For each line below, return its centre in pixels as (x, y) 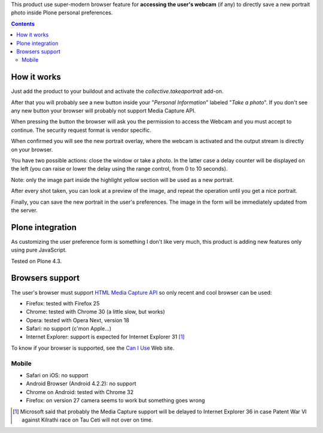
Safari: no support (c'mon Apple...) (69, 329)
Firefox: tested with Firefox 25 (63, 303)
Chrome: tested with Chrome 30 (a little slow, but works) (96, 312)
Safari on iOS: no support (57, 376)
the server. (25, 210)
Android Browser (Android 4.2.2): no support (81, 384)
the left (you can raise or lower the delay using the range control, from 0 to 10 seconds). (119, 169)
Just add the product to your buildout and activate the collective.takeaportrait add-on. (117, 91)
